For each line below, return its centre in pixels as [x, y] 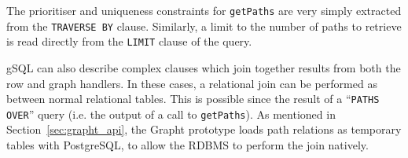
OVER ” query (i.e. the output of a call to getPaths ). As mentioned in [171, 114]
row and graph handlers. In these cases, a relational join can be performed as [192, 83]
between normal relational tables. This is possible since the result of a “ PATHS [193, 99]
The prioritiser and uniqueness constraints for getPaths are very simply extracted [204, 10]
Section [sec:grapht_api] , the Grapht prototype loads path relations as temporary [204, 129]
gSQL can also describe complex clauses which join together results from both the [204, 67]
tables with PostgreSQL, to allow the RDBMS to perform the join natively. [187, 145]
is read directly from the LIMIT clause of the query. [129, 41]
